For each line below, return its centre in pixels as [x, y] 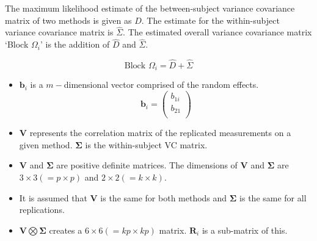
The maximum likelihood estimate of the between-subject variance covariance [150, 8]
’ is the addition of [75, 44]
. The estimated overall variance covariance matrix [217, 32]
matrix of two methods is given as [68, 20]
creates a [66, 230]
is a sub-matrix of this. [245, 230]
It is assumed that [53, 197]
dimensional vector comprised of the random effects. [161, 85]
